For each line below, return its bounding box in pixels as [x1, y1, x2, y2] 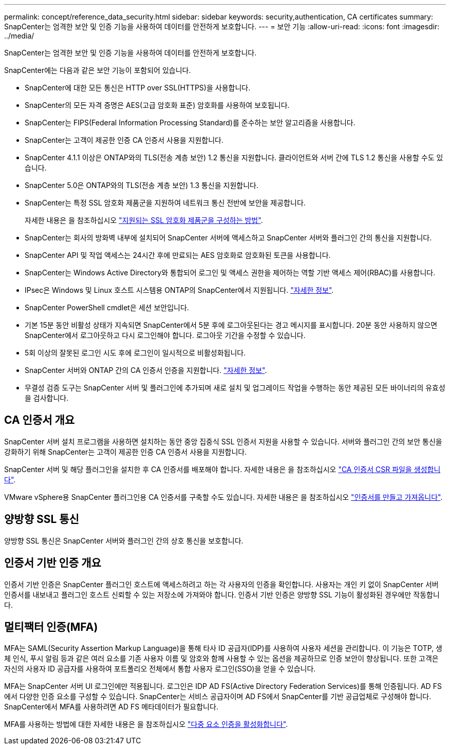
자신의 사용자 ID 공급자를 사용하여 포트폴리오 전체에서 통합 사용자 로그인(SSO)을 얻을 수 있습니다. [4, 664, 316, 673]
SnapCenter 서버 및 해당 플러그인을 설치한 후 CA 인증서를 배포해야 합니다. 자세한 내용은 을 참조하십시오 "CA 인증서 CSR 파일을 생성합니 [4, 464, 441, 474]
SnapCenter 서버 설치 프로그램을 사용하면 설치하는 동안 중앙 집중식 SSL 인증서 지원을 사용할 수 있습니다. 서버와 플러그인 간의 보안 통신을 [4, 437, 442, 446]
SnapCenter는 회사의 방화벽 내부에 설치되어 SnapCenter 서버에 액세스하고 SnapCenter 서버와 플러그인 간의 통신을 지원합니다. [25, 233, 432, 242]
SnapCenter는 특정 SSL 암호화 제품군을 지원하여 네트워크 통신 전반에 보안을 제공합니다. [25, 198, 306, 207]
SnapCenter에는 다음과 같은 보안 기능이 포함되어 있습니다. [4, 66, 191, 74]
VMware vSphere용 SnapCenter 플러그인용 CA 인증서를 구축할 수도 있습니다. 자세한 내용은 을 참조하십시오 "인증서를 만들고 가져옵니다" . [4, 492, 443, 501]
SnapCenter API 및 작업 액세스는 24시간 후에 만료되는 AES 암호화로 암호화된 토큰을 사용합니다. [25, 251, 331, 259]
